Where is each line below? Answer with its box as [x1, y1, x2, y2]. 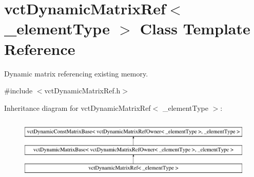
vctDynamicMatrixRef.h [44, 85, 121, 96]
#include [4, 85, 33, 96]
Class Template [140, 18, 250, 39]
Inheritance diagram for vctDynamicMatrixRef [4, 102, 151, 113]
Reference [4, 38, 75, 59]
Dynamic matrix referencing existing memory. [4, 68, 148, 78]
